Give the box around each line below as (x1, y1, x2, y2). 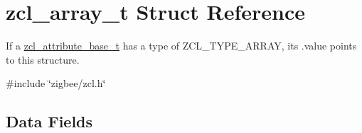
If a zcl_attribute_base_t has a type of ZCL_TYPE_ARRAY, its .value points (6, 38, 357, 53)
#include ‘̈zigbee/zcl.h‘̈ (6, 76, 106, 91)
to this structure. (6, 52, 80, 66)
